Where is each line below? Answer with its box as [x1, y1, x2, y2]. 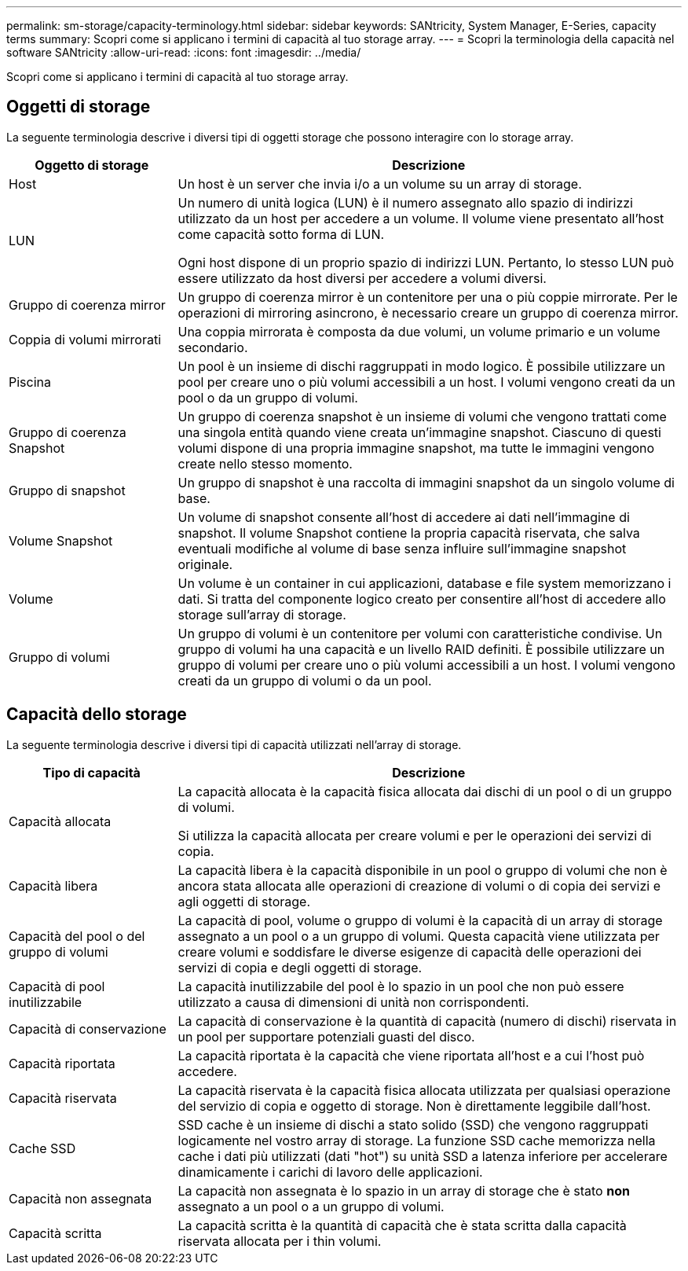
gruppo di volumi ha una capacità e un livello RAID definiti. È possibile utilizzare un [177, 641, 665, 657]
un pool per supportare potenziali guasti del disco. [177, 1028, 475, 1045]
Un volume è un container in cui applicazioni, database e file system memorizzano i [177, 575, 672, 591]
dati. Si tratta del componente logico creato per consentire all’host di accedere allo [177, 590, 666, 607]
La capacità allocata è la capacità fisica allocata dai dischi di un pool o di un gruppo [177, 783, 672, 799]
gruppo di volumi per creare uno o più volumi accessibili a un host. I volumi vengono [177, 656, 675, 673]
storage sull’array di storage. [177, 606, 346, 623]
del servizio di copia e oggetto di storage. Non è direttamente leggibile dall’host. [177, 1097, 651, 1114]
